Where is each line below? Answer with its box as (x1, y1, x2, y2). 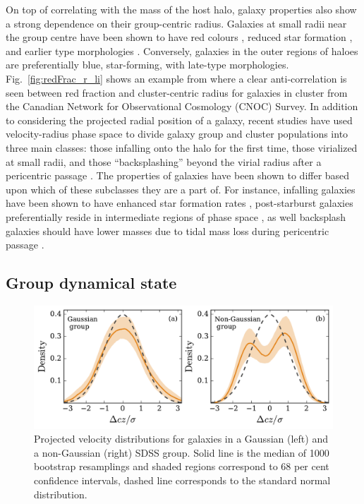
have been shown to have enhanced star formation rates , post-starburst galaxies (6, 196, 353, 210)
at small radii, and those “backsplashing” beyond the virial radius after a (6, 154, 322, 169)
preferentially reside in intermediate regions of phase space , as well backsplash (6, 209, 346, 224)
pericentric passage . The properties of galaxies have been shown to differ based (6, 168, 350, 183)
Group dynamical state (6, 272, 177, 294)
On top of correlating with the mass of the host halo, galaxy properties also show (6, 2, 357, 16)
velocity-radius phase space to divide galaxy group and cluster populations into (6, 126, 348, 141)
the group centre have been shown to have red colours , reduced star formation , (6, 30, 353, 44)
